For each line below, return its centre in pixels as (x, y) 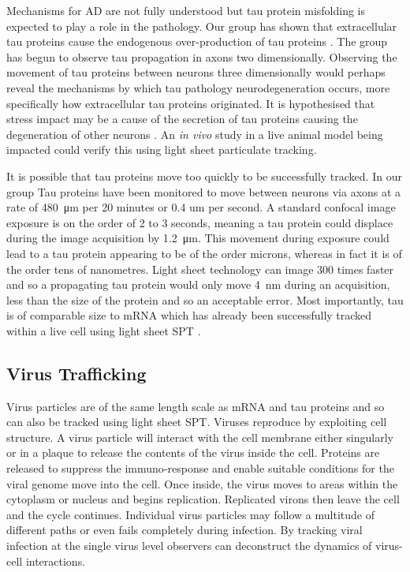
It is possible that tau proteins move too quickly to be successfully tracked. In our (204, 176)
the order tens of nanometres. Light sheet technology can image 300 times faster (200, 269)
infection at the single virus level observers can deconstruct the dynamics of (189, 546)
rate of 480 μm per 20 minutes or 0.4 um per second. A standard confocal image (201, 207)
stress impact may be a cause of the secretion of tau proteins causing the (182, 119)
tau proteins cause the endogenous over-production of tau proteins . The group (197, 41)
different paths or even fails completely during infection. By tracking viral (184, 530)
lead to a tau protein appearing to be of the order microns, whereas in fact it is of (204, 253)
